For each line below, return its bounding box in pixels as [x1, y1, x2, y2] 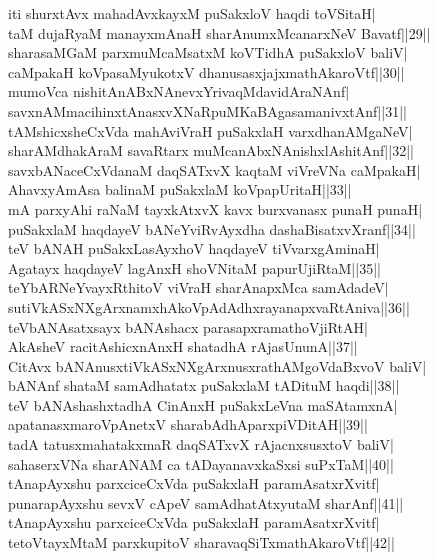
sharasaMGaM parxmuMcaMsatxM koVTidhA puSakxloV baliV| [8, 42, 408, 63]
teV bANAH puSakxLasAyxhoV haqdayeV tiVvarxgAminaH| [8, 238, 380, 259]
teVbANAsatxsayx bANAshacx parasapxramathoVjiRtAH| [8, 316, 368, 337]
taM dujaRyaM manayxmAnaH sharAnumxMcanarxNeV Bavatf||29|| [8, 22, 431, 43]
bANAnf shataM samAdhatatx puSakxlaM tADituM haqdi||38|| [8, 375, 400, 396]
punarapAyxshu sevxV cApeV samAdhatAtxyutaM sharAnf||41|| [8, 492, 404, 513]
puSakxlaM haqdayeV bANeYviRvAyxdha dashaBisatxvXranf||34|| [8, 218, 416, 239]
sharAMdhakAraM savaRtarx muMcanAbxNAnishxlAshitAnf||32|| [8, 140, 414, 161]
